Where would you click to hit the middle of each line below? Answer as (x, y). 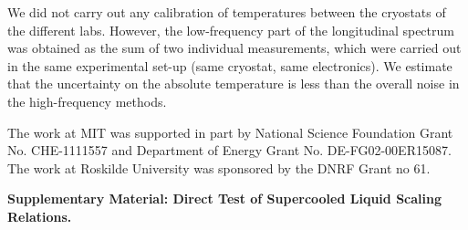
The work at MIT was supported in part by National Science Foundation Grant (230, 132)
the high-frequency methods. (87, 101)
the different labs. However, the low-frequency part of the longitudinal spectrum (231, 30)
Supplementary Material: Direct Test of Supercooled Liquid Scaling (224, 199)
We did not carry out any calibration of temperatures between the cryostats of (227, 12)
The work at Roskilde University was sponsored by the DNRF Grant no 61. (219, 167)
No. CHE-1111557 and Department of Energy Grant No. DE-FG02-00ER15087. (229, 150)
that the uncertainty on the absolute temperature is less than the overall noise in (234, 84)
